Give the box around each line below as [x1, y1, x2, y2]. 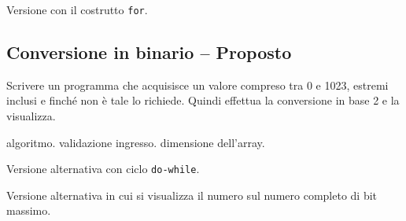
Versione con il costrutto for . [6, 2, 148, 17]
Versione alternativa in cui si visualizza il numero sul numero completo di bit [6, 186, 378, 203]
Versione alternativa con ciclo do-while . [6, 160, 200, 177]
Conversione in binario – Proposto [6, 40, 292, 64]
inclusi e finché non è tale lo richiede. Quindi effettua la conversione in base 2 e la [6, 92, 400, 109]
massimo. [6, 202, 51, 219]
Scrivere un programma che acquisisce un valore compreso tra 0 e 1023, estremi [6, 76, 389, 93]
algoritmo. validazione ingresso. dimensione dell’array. [6, 134, 265, 150]
